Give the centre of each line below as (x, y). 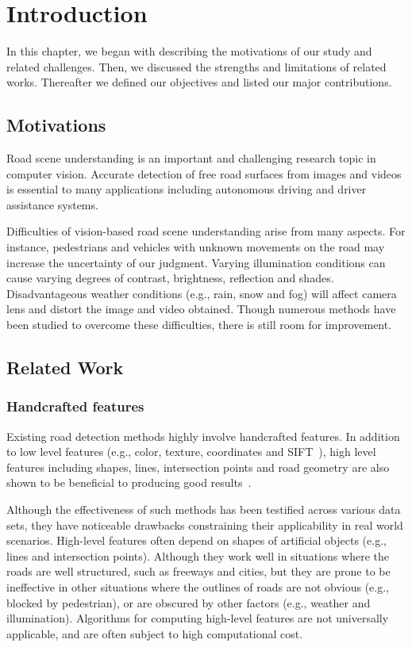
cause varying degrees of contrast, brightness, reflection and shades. (170, 278)
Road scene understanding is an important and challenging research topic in (191, 158)
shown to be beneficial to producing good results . (129, 482)
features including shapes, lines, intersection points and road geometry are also (198, 467)
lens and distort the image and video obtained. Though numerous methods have (201, 309)
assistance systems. (52, 204)
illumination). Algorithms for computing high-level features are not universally (198, 618)
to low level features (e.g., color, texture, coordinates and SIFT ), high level (191, 452)
